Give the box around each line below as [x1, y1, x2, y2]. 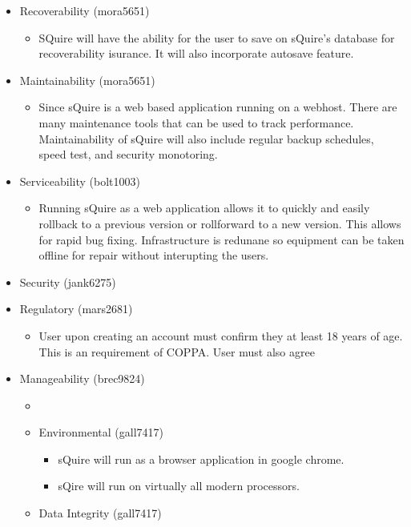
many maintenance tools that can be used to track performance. [38, 114, 354, 131]
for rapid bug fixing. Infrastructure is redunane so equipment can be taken [38, 231, 405, 247]
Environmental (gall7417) [38, 424, 164, 441]
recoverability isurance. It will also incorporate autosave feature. [38, 45, 354, 62]
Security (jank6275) [19, 273, 116, 290]
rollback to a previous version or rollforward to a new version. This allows [38, 215, 401, 231]
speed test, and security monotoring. [38, 146, 218, 163]
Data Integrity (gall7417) [38, 505, 162, 521]
